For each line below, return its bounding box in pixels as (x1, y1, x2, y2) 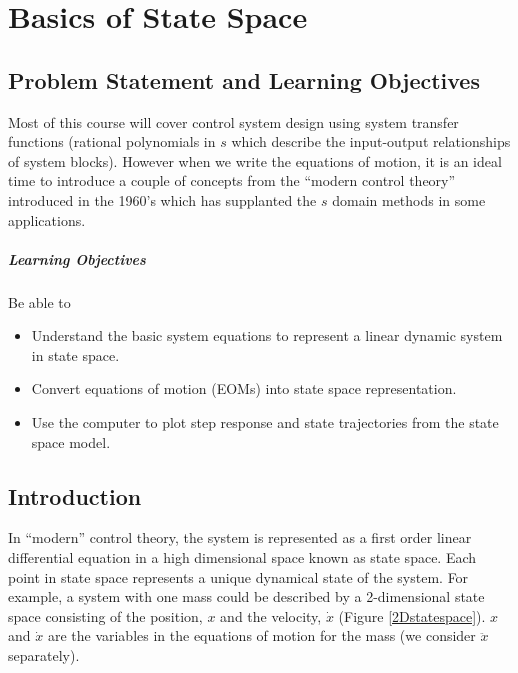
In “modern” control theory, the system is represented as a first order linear (8, 527, 472, 548)
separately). (8, 645, 80, 666)
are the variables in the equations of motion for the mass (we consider (47, 625, 476, 646)
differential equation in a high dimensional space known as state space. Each (8, 547, 477, 568)
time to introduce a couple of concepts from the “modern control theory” (8, 170, 456, 191)
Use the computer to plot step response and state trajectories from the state (31, 412, 499, 433)
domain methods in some (332, 189, 486, 210)
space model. (31, 431, 111, 452)
